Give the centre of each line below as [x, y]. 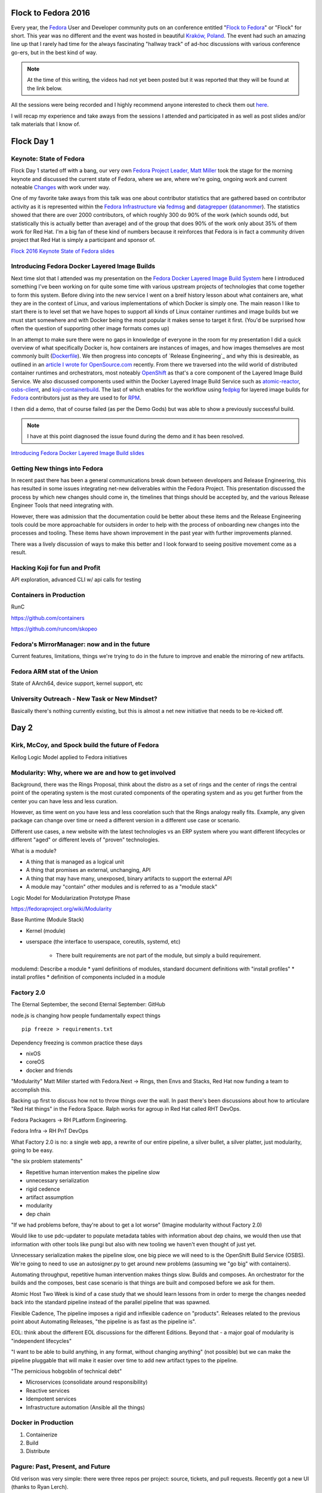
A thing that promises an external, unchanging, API [88, 870]
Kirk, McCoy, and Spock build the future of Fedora [85, 745]
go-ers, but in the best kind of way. [54, 52]
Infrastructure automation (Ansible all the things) [86, 1407]
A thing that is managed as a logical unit [75, 862]
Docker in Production [42, 1423]
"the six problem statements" [47, 1161]
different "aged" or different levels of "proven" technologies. [85, 840]
